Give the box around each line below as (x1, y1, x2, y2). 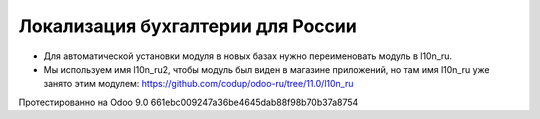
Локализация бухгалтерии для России (18, 15, 357, 37)
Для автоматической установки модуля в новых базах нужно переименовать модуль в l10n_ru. (43, 50, 453, 62)
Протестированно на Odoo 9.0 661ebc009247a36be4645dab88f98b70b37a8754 (18, 96, 359, 108)
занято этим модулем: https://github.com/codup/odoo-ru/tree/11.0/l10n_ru (43, 78, 354, 90)
